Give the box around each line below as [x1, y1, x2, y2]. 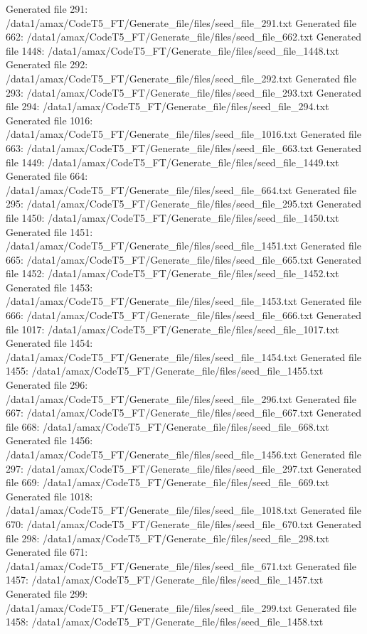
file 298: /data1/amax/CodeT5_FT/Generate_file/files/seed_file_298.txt [6, 530, 329, 545]
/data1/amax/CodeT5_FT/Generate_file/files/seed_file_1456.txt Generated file [6, 447, 361, 461]
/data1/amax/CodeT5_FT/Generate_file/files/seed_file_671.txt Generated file [6, 558, 356, 573]
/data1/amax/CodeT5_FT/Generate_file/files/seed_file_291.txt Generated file [6, 15, 356, 30]
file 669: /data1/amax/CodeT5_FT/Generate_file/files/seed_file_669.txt [6, 475, 329, 490]
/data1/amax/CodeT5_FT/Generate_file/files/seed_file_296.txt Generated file [6, 391, 356, 406]
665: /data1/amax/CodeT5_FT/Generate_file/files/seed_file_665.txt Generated [6, 252, 361, 267]
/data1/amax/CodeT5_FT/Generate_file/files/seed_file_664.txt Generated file [6, 182, 356, 197]
